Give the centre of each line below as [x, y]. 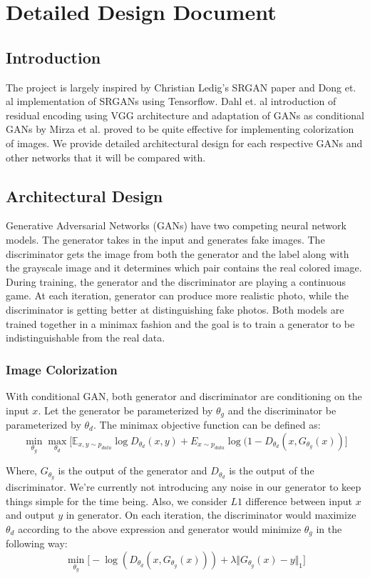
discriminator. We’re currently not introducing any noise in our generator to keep [184, 487]
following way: [37, 543]
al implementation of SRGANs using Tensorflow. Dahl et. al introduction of [171, 101]
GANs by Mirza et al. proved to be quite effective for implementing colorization [180, 129]
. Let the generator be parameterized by [125, 410]
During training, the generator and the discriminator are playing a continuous [176, 281]
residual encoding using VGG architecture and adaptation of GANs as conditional [185, 115]
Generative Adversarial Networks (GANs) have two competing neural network [176, 225]
